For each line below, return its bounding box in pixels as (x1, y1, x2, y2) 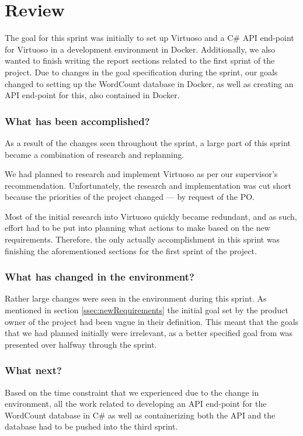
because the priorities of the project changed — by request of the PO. (5, 191, 255, 203)
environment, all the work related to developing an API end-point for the (5, 397, 267, 410)
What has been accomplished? (5, 113, 150, 128)
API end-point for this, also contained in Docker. (5, 89, 180, 101)
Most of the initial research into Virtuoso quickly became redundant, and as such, (5, 210, 297, 222)
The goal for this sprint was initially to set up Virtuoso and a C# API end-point (5, 32, 294, 44)
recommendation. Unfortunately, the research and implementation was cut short (5, 179, 291, 191)
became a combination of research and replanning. (5, 148, 184, 160)
